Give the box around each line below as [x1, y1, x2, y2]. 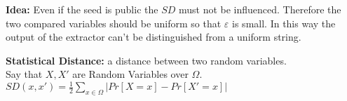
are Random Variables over [72, 67, 189, 81]
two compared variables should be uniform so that [6, 15, 222, 30]
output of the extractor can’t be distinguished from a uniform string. [6, 29, 301, 44]
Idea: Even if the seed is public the [6, 2, 158, 16]
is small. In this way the [232, 15, 336, 30]
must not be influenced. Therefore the [178, 2, 341, 16]
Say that [6, 67, 43, 81]
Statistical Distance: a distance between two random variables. [6, 53, 287, 67]
